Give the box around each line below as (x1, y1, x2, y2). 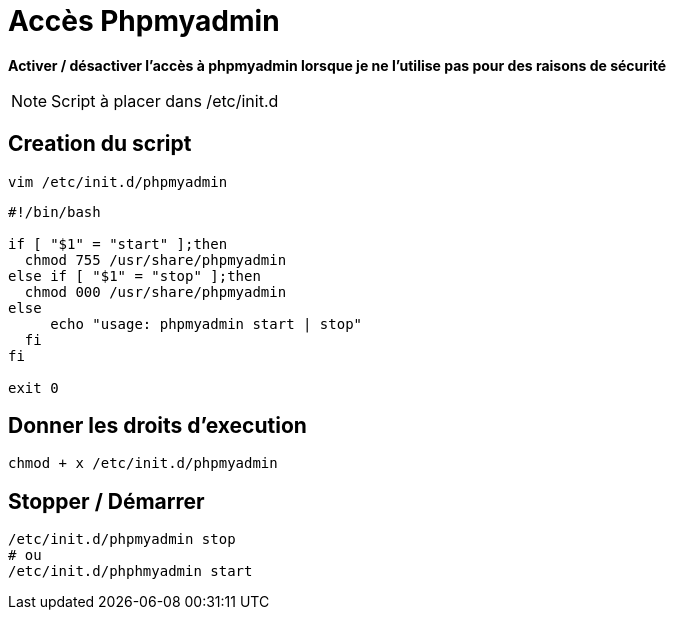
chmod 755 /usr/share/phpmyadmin (24, 251, 287, 268)
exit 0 (8, 379, 59, 396)
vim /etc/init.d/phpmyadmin (8, 173, 228, 190)
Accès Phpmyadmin (8, 4, 280, 38)
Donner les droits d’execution (8, 413, 307, 439)
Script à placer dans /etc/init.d (51, 90, 279, 111)
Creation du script (8, 131, 192, 157)
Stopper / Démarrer (8, 488, 205, 514)
